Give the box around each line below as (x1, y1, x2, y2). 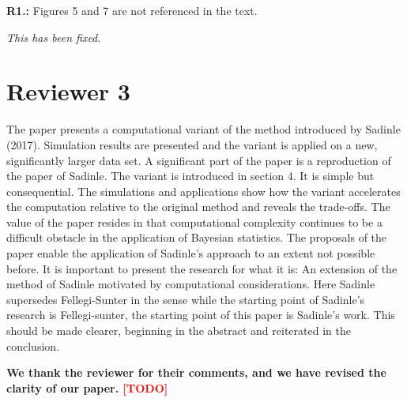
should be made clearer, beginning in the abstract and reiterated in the (6, 322, 351, 339)
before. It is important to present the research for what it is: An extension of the (6, 260, 398, 276)
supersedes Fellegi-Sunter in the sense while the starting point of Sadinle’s (6, 291, 365, 307)
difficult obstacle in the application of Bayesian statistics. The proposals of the (6, 229, 387, 246)
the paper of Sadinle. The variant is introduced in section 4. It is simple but (6, 167, 375, 184)
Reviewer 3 (6, 75, 130, 107)
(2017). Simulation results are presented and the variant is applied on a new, (6, 136, 378, 152)
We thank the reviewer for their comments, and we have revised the (6, 364, 386, 381)
